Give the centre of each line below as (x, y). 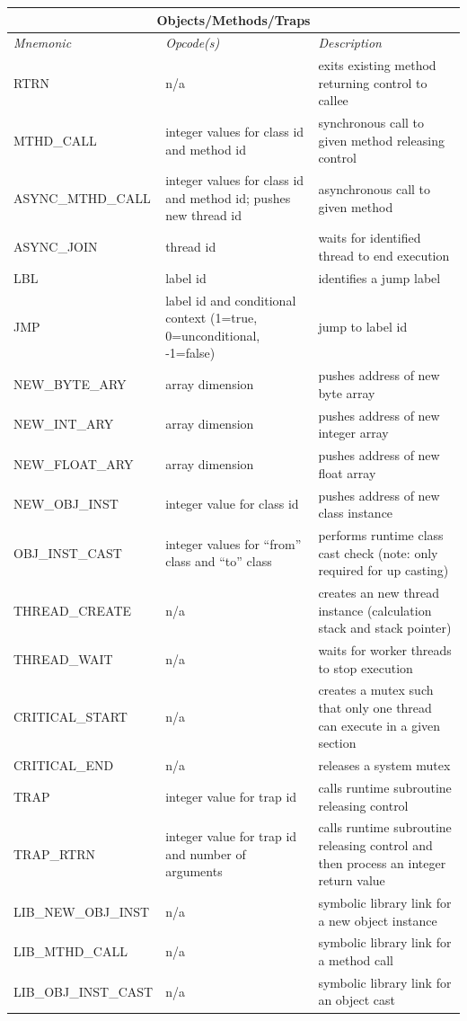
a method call (356, 960)
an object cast (357, 1000)
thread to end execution (384, 255)
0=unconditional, (213, 335)
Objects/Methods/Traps (233, 19)
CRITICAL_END (64, 765)
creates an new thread (379, 592)
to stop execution (366, 667)
